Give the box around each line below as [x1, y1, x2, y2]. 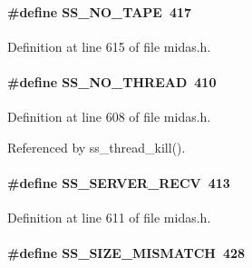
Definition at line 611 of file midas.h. [7, 208, 211, 227]
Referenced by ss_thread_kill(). [7, 137, 186, 156]
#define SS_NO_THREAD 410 [7, 72, 217, 91]
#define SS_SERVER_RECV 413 [7, 173, 230, 192]
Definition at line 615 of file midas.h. [7, 36, 211, 55]
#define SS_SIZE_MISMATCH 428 [7, 243, 246, 263]
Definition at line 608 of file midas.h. [7, 107, 211, 126]
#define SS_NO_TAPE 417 [7, 2, 192, 21]
